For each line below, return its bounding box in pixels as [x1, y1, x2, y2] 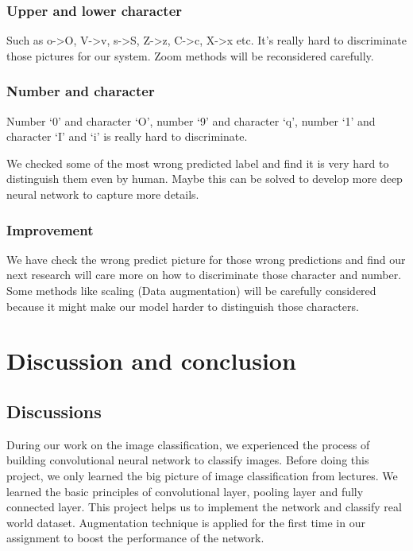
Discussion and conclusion [6, 344, 296, 377]
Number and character [6, 81, 155, 101]
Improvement [6, 219, 94, 239]
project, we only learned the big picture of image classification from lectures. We [6, 467, 398, 483]
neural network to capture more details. [6, 186, 199, 202]
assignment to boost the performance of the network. [6, 530, 264, 546]
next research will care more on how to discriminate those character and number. [6, 266, 402, 283]
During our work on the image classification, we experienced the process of [6, 436, 370, 452]
